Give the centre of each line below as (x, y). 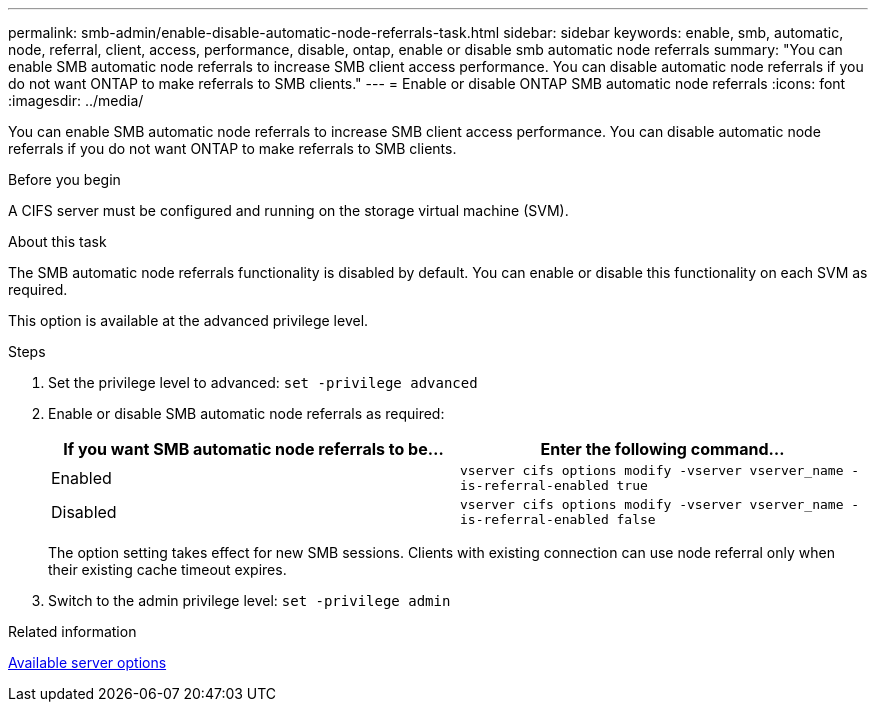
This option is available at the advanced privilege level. (188, 320)
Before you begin (64, 179)
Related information (72, 631)
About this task (57, 241)
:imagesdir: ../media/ (76, 100)
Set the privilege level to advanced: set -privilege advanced (263, 382)
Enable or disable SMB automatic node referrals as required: (246, 413)
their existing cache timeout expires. (167, 569)
